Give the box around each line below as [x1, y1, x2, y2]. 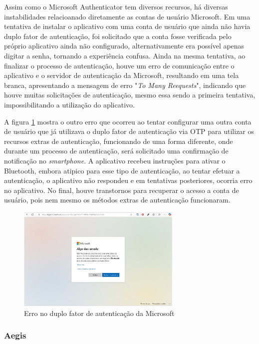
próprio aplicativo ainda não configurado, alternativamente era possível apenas [4, 40, 245, 51]
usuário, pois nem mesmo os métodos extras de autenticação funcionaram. [4, 194, 231, 205]
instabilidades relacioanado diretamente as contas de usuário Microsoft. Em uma [4, 11, 251, 21]
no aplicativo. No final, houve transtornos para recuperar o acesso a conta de [4, 184, 239, 195]
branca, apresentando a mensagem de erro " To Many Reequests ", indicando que [4, 79, 246, 90]
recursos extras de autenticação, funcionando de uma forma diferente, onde [4, 135, 233, 146]
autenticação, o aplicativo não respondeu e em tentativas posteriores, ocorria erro [4, 175, 253, 185]
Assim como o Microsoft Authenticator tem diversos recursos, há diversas [4, 1, 228, 11]
